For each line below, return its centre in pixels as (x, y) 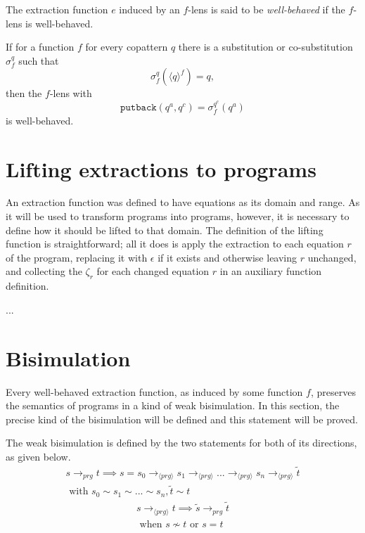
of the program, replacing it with (77, 257)
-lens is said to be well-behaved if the (267, 9)
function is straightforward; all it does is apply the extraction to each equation (175, 244)
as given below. (38, 456)
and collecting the (44, 271)
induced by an (149, 9)
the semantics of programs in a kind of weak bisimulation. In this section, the (173, 405)
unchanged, (332, 257)
